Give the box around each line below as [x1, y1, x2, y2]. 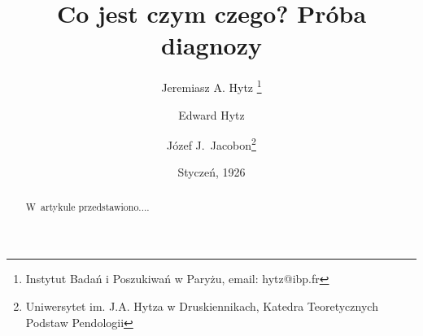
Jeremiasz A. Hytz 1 [161, 76, 262, 95]
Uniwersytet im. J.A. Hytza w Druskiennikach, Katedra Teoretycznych [25, 298, 378, 315]
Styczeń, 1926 [177, 164, 246, 181]
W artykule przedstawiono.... [25, 199, 150, 213]
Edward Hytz [178, 106, 245, 123]
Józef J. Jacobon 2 [167, 134, 256, 153]
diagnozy [161, 28, 262, 62]
